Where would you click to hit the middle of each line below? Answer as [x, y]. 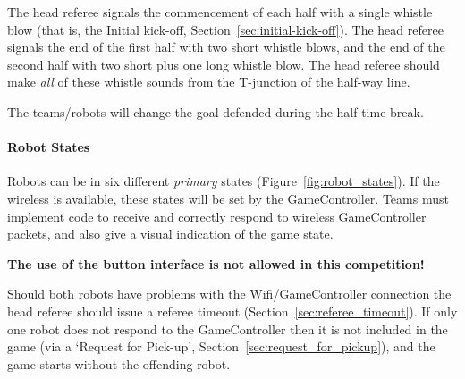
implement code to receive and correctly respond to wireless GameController [217, 216]
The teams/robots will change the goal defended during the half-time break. [216, 111]
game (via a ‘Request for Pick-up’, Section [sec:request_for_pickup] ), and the [221, 346]
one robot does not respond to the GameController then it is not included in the [228, 328]
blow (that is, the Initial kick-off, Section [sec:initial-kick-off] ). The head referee [225, 29]
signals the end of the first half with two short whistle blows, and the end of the [226, 47]
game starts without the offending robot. [119, 363]
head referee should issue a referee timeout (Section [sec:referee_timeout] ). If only [232, 311]
